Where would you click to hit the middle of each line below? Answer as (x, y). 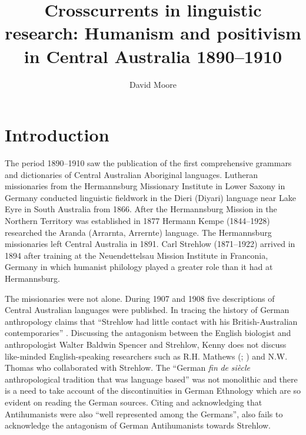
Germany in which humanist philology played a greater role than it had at (139, 267)
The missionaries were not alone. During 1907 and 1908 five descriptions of (140, 298)
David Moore (153, 84)
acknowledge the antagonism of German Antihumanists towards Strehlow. (138, 425)
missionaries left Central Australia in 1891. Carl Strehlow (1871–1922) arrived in (150, 244)
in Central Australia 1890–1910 (153, 56)
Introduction (57, 135)
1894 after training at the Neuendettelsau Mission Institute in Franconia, (137, 255)
